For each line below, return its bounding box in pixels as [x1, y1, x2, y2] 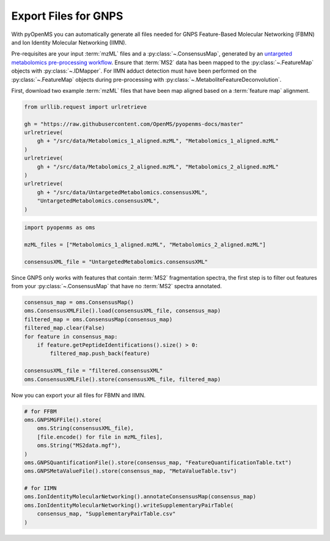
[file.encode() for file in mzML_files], [37, 434, 163, 440]
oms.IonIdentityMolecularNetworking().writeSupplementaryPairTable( [24, 501, 234, 509]
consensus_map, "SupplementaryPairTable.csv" [37, 510, 176, 517]
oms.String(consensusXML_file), [37, 425, 134, 432]
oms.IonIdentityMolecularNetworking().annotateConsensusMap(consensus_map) [24, 493, 257, 500]
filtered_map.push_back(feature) [50, 350, 150, 357]
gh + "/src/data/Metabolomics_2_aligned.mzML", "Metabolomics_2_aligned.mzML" [37, 163, 279, 170]
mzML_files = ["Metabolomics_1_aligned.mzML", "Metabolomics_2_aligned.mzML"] [24, 241, 266, 248]
